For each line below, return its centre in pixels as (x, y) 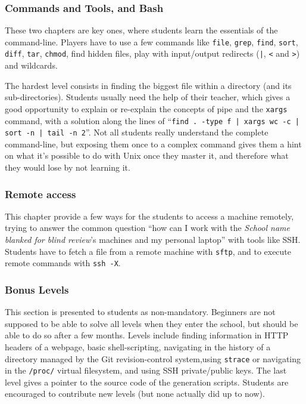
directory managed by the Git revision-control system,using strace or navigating (153, 358)
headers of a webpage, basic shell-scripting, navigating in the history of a (138, 346)
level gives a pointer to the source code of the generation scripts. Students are (147, 382)
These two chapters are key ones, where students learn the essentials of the (141, 30)
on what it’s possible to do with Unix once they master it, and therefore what (147, 155)
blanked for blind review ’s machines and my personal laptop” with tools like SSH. (153, 240)
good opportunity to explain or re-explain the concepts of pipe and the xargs (146, 108)
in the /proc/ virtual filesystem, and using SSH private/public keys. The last (146, 370)
